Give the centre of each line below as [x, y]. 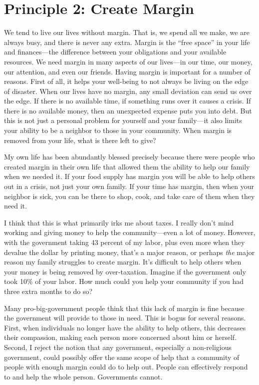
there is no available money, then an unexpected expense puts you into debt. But [128, 110]
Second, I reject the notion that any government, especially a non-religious [118, 347]
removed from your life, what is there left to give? [80, 140]
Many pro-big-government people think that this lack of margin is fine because [124, 308]
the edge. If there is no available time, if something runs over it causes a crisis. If [128, 101]
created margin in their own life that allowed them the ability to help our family [127, 166]
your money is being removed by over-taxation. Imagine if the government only [125, 271]
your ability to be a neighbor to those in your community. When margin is [118, 130]
